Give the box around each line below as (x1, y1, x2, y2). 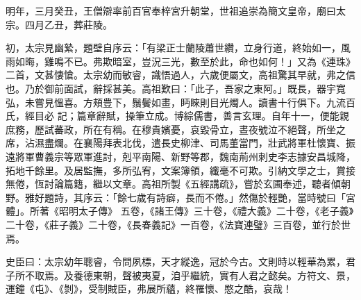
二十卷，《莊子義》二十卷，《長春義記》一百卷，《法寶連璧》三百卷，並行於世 (6, 217, 351, 231)
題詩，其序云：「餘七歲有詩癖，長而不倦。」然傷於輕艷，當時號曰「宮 (44, 190, 355, 204)
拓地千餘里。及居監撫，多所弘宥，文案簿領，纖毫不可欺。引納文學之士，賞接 (6, 162, 355, 177)
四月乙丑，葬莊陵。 (24, 17, 112, 31)
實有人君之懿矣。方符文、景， (219, 267, 355, 282)
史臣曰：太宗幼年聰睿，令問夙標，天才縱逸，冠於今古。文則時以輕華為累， (6, 254, 346, 269)
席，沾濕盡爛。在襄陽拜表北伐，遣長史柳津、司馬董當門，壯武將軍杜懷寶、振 (6, 135, 355, 150)
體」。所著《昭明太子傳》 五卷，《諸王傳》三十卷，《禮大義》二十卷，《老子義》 (6, 203, 354, 218)
